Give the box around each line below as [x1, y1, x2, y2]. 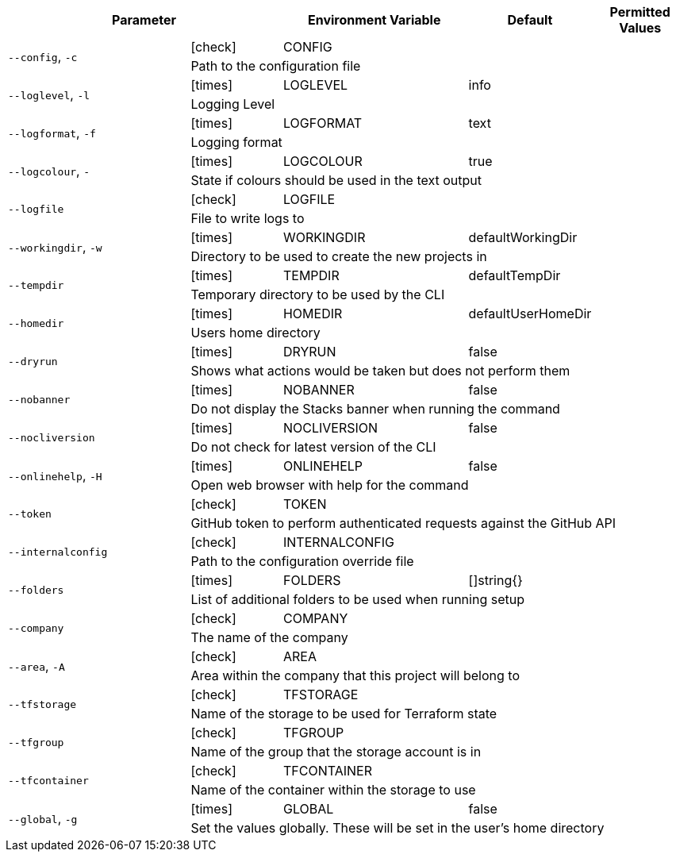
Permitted [609, 4, 670, 20]
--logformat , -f [8, 125, 96, 140]
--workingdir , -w [8, 239, 102, 255]
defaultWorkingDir [468, 229, 578, 245]
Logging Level [190, 96, 275, 112]
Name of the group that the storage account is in [190, 744, 482, 760]
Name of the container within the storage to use [190, 782, 476, 798]
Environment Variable [308, 12, 441, 28]
